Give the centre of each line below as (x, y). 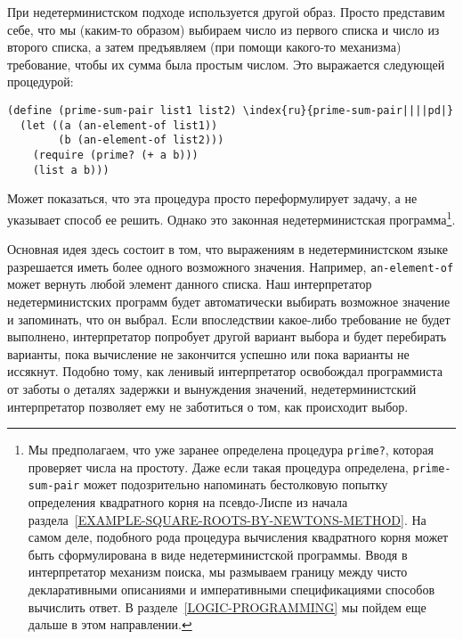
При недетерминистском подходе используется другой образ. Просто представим (226, 12)
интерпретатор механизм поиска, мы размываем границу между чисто (218, 572)
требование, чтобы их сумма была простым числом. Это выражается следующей (226, 64)
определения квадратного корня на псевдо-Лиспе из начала (188, 502)
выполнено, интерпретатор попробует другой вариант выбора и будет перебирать (227, 336)
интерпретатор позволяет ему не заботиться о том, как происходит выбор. (208, 406)
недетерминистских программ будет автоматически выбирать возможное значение (229, 301)
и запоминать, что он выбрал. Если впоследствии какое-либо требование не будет (229, 319)
